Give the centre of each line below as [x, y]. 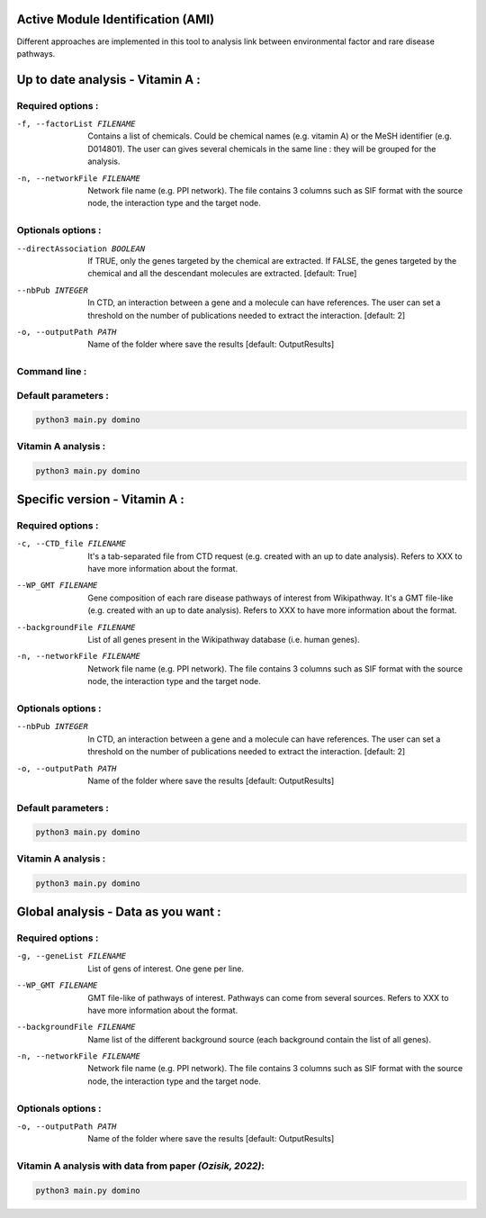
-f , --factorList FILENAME [76, 124]
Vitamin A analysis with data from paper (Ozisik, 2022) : [140, 1166]
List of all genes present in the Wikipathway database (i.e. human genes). [224, 640]
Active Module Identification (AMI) [116, 19]
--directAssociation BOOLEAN [81, 248]
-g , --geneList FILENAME [71, 956]
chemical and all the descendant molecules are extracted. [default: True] [222, 274]
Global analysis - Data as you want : [119, 911]
